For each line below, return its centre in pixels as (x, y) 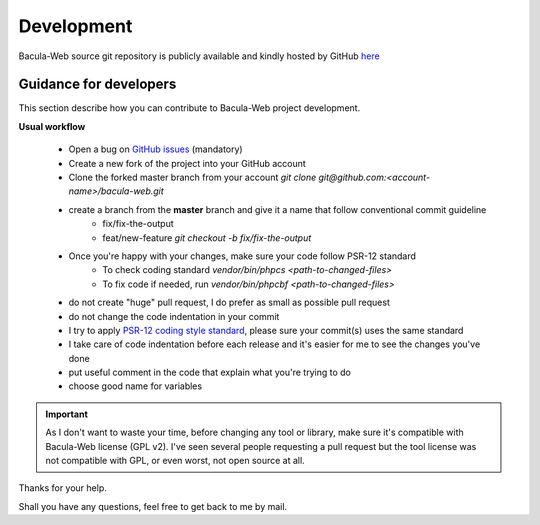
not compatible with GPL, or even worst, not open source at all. (175, 461)
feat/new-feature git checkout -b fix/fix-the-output (207, 237)
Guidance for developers (97, 84)
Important (67, 414)
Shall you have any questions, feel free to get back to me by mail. (153, 506)
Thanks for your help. (62, 488)
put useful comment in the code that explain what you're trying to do (210, 372)
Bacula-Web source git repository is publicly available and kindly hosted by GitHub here (199, 56)
